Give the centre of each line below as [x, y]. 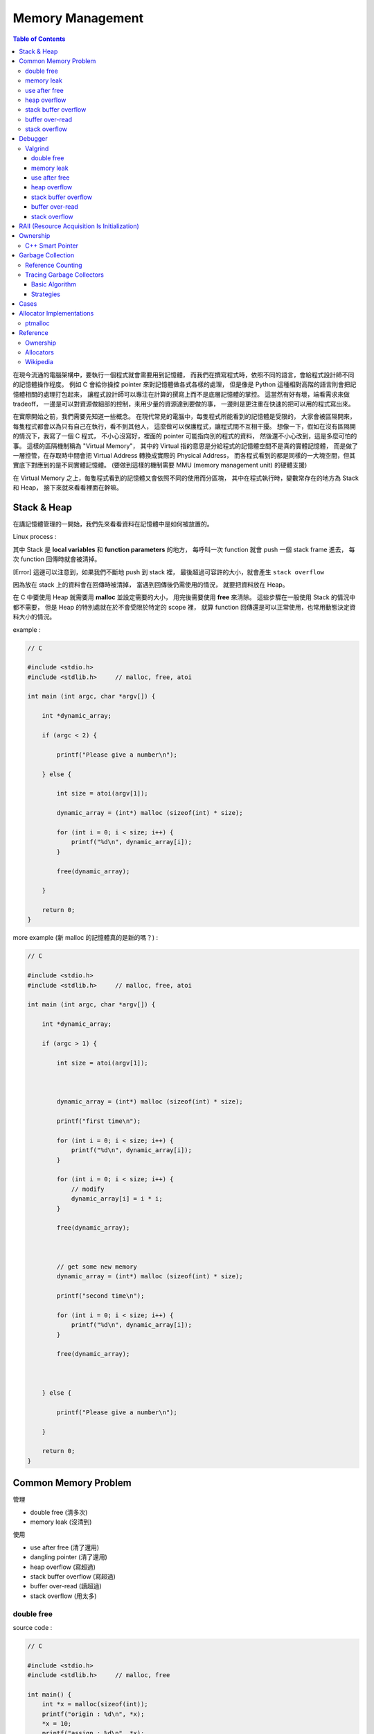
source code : [33, 1627]
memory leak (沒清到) [61, 1522]
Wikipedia [39, 362]
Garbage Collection [47, 255]
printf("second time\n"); [100, 1296]
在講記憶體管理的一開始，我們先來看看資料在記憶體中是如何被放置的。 [113, 524]
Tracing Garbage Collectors [64, 275]
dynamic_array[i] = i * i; [117, 1199]
